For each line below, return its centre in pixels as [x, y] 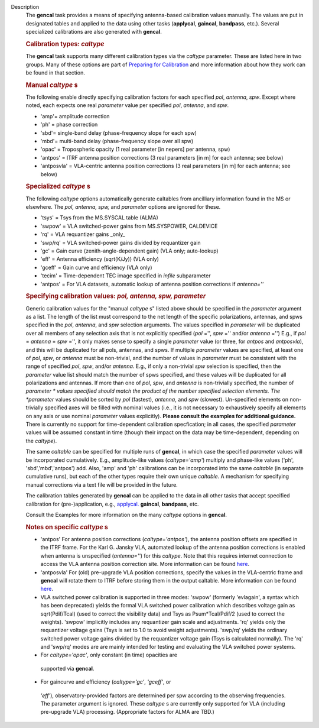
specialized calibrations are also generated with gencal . [94, 32]
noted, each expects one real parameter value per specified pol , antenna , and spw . [127, 105]
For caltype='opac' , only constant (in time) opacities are [109, 655]
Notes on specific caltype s [67, 527]
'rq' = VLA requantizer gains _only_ [83, 234]
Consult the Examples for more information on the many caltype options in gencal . [126, 515]
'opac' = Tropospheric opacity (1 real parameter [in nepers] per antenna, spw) [135, 149]
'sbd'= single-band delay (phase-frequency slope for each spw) [119, 132]
